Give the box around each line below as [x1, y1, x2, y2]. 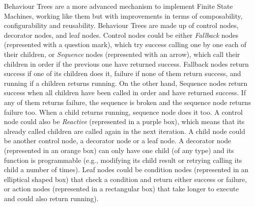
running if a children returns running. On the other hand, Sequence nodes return [4, 78, 248, 88]
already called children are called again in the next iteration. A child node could [4, 126, 245, 136]
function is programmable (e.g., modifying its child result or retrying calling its [4, 155, 242, 165]
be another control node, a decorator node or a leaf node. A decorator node [4, 135, 231, 146]
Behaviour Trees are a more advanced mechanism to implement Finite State [4, 1, 233, 11]
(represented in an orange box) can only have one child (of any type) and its [4, 145, 234, 155]
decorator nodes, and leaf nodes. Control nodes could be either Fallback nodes [4, 29, 239, 40]
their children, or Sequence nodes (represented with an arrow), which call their [4, 49, 240, 59]
